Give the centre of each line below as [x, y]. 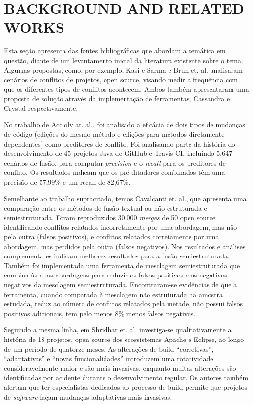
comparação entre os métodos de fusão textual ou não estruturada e [105, 208]
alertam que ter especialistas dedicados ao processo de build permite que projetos [126, 387]
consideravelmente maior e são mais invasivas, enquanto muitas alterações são [120, 368]
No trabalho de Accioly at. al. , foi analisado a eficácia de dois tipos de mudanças [125, 124]
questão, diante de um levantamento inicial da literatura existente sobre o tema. [124, 60]
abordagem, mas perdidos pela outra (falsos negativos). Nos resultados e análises [125, 246]
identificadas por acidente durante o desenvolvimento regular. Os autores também [126, 377]
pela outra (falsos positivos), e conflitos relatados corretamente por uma [112, 236]
